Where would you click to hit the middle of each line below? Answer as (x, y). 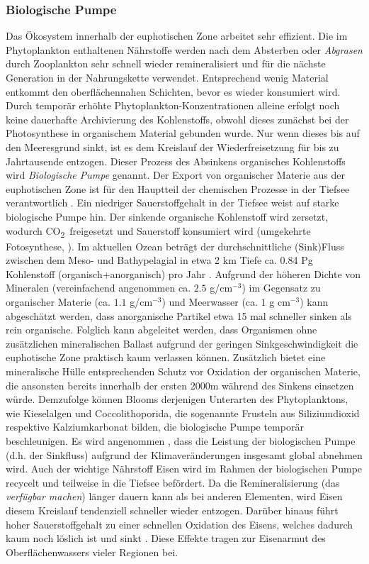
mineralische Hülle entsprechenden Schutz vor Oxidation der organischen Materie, (183, 371)
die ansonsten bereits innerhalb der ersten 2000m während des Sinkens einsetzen (180, 385)
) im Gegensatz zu (281, 288)
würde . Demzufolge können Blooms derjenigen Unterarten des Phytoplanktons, (177, 399)
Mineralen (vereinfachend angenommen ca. (98, 288)
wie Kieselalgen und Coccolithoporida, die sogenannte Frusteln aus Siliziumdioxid (183, 413)
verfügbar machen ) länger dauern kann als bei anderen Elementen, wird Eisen (174, 496)
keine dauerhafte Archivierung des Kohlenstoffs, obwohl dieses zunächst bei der (177, 119)
